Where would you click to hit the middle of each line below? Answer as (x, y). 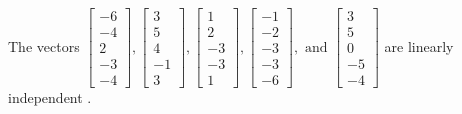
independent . (50, 97)
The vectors (44, 45)
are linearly (419, 45)
